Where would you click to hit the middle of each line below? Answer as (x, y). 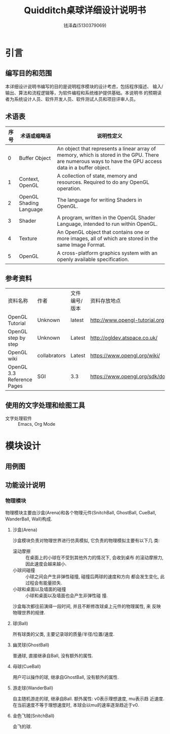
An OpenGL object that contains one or (103, 232)
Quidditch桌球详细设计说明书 (85, 10)
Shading (29, 203)
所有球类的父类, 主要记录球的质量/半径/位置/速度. (63, 634)
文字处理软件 (18, 419)
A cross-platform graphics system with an (107, 253)
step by (17, 338)
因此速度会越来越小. (46, 564)
